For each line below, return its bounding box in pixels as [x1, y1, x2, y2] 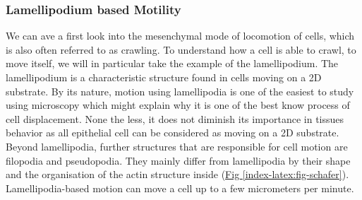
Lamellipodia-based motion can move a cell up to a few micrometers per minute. [6, 180, 354, 195]
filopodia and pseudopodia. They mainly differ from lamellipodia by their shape [6, 153, 351, 167]
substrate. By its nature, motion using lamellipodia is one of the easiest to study [6, 83, 354, 98]
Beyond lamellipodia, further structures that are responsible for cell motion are [6, 139, 348, 153]
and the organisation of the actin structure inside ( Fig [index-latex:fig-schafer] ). [6, 167, 349, 182]
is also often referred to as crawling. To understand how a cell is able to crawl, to [6, 42, 356, 57]
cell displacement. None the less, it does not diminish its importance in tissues [6, 111, 344, 126]
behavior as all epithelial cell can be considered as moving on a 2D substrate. [6, 125, 339, 140]
